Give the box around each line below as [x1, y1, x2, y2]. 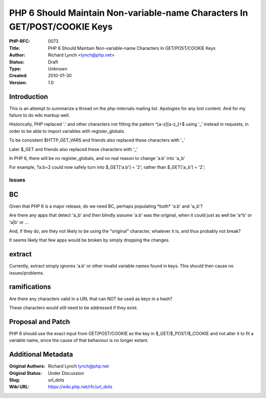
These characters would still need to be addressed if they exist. [9, 305, 138, 310]
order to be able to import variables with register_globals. [9, 128, 126, 134]
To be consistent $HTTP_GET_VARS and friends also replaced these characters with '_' [9, 137, 186, 143]
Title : [9, 45, 21, 51]
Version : [9, 79, 27, 86]
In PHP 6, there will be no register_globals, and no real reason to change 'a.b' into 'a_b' [9, 155, 186, 161]
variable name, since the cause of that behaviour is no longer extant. [9, 337, 149, 343]
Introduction [9, 92, 48, 101]
